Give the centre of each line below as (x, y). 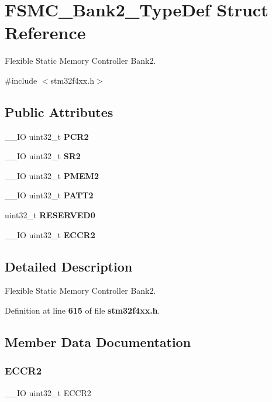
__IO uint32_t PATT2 (49, 195)
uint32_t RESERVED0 (50, 215)
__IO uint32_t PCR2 (47, 136)
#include (21, 80)
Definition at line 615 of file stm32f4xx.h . (82, 310)
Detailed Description (69, 266)
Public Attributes (59, 111)
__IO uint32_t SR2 (43, 156)
